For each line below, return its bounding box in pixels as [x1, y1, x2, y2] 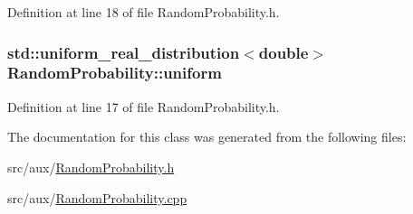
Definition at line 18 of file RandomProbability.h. [7, 3, 280, 21]
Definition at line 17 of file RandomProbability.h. [7, 97, 280, 116]
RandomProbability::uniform [7, 61, 222, 84]
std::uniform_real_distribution [7, 41, 240, 63]
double [258, 41, 309, 63]
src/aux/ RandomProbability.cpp [7, 188, 187, 207]
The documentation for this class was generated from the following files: [7, 127, 407, 146]
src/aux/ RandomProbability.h [7, 157, 175, 176]
